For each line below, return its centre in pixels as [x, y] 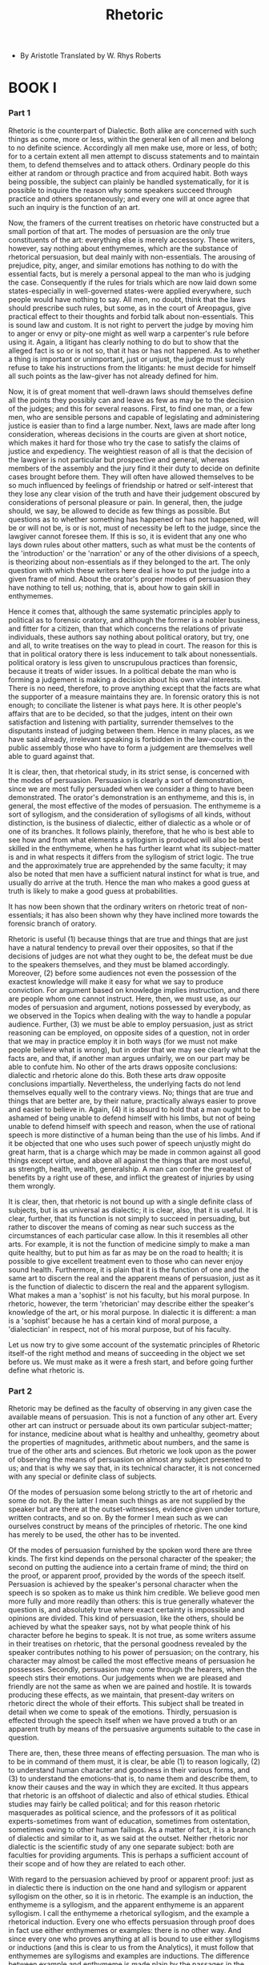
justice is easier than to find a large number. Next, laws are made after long [132, 426]
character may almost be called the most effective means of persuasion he [132, 1660]
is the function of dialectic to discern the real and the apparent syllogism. [129, 1286]
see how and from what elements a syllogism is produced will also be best [131, 840]
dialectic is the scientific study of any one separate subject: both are [121, 1846]
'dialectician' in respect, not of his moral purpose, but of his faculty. [120, 1329]
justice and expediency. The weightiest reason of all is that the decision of [130, 451]
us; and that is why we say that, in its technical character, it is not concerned [134, 1467]
